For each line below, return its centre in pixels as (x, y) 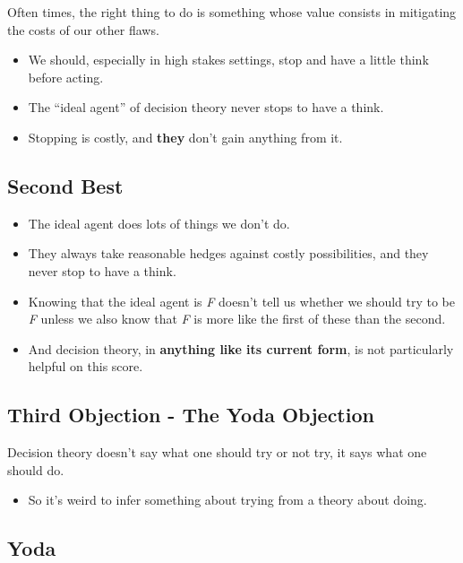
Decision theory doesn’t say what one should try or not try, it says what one (217, 452)
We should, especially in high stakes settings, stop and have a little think (228, 60)
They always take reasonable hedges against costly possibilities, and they (228, 253)
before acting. (66, 77)
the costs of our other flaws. (83, 29)
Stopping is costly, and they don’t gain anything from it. (185, 137)
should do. (36, 469)
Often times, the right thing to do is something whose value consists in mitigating (232, 12)
